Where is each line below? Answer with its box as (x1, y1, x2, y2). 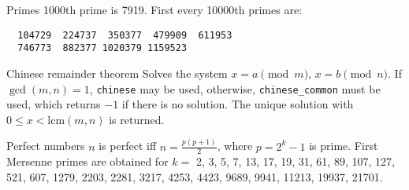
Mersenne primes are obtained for (6, 153, 169, 170)
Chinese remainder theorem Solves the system (6, 64, 228, 81)
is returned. (109, 111, 165, 127)
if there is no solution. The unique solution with (121, 96, 354, 112)
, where (217, 137, 253, 154)
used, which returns (6, 96, 101, 112)
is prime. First (309, 137, 378, 154)
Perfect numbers (6, 137, 85, 154)
